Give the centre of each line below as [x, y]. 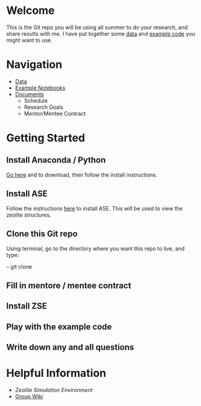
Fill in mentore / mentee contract [69, 285]
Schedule [36, 100]
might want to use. [29, 40]
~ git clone [19, 266]
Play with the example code [59, 326]
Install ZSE [27, 306]
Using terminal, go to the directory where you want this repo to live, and [96, 248]
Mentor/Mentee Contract [55, 113]
